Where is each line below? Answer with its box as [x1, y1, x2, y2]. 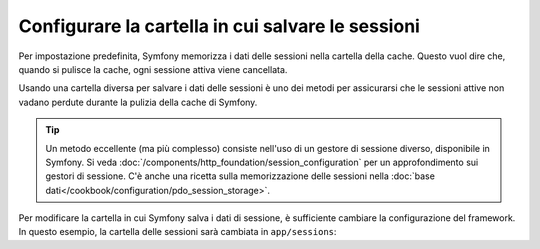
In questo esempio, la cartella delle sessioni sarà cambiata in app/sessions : [18, 226, 337, 238]
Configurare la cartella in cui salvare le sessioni [18, 15, 420, 37]
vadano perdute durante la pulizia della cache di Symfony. [18, 96, 258, 108]
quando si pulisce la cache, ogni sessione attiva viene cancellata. [18, 63, 288, 75]
